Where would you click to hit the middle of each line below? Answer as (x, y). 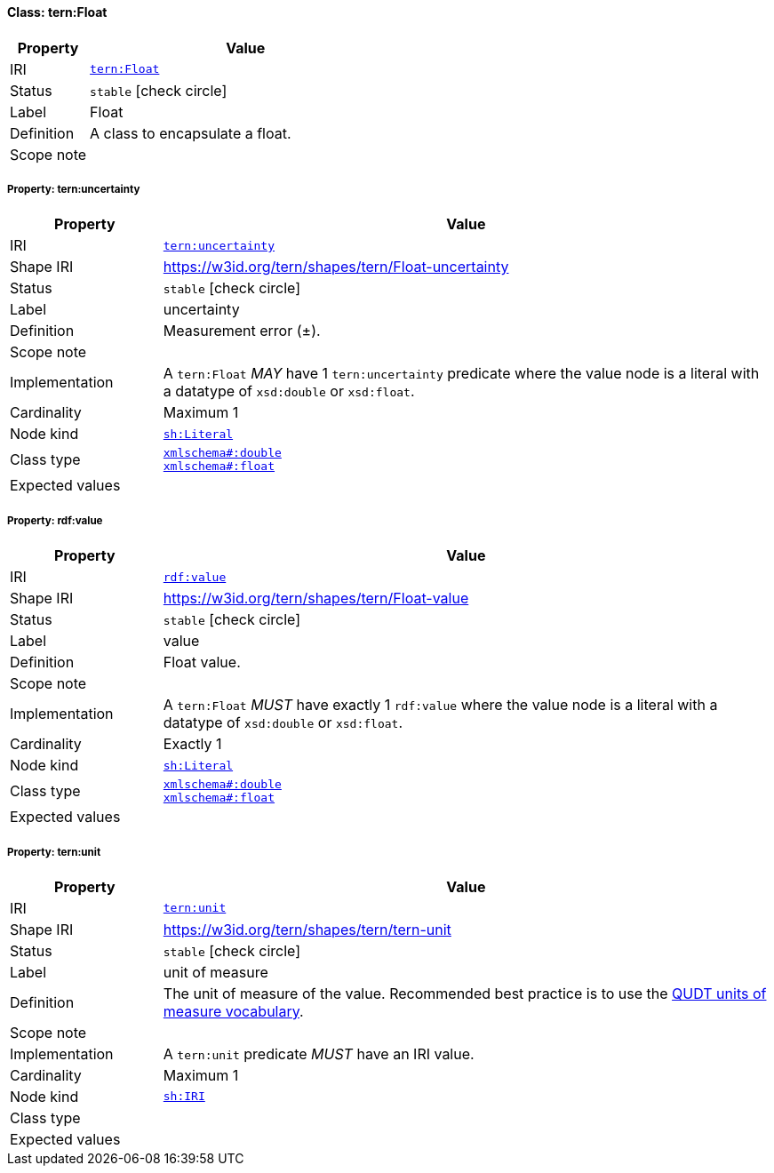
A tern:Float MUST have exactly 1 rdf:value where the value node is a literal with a (440, 705)
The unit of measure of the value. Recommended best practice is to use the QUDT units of (465, 993)
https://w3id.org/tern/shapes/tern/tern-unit (307, 929)
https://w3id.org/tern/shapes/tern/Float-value (316, 598)
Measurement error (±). (242, 331)
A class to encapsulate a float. (191, 133)
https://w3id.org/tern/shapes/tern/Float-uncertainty (336, 267)
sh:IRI (184, 1097)
